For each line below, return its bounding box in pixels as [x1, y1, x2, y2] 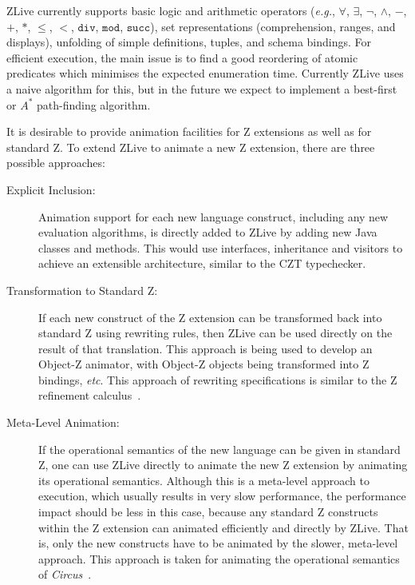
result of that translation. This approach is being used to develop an [38, 340, 373, 356]
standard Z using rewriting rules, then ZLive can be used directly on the [38, 324, 393, 341]
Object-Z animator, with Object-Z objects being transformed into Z [38, 356, 370, 372]
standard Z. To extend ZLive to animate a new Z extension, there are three [6, 138, 375, 155]
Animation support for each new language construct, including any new [38, 208, 389, 225]
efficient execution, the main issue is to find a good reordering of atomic [6, 49, 358, 66]
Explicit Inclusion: [6, 181, 96, 197]
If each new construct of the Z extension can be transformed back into [38, 308, 382, 325]
